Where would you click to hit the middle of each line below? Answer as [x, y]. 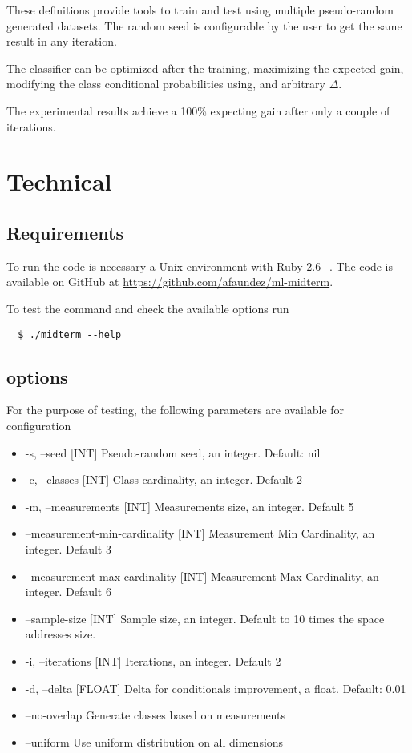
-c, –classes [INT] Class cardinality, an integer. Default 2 [164, 479]
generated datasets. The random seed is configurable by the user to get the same [204, 25]
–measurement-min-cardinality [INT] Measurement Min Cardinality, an [200, 533]
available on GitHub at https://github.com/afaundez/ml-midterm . [170, 282]
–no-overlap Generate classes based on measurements [155, 715]
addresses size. [61, 634]
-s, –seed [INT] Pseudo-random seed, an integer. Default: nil [173, 452]
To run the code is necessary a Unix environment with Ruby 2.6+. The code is [200, 266]
